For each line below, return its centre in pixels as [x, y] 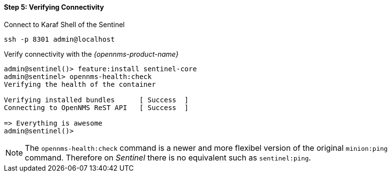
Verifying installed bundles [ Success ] [96, 100]
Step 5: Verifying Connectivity [54, 7]
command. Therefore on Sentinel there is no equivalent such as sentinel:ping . [168, 157]
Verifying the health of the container [80, 84]
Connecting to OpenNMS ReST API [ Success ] [96, 107]
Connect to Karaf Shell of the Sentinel [64, 24]
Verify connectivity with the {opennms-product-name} [91, 54]
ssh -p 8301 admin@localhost [59, 39]
